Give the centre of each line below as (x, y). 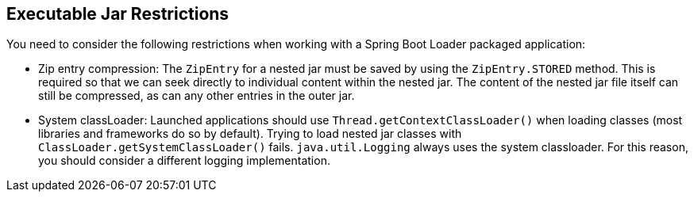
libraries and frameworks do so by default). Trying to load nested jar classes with (250, 134)
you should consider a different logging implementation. (184, 161)
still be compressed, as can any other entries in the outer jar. (197, 96)
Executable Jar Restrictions (118, 14)
